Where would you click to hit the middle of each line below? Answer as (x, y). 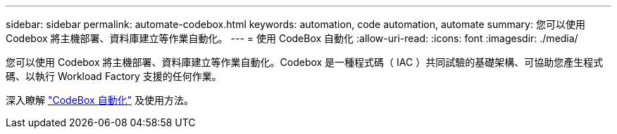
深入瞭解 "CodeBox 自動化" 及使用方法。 (100, 100)
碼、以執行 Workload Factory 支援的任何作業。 (114, 76)
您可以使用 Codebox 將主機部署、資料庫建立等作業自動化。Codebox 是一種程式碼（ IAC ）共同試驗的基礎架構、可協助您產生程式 (305, 62)
